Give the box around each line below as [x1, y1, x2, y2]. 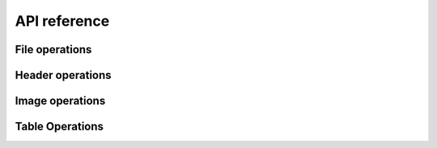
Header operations [15, 68, 112, 82]
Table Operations [15, 120, 104, 134]
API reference [15, 12, 110, 30]
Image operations [15, 94, 106, 108]
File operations [15, 43, 92, 56]
